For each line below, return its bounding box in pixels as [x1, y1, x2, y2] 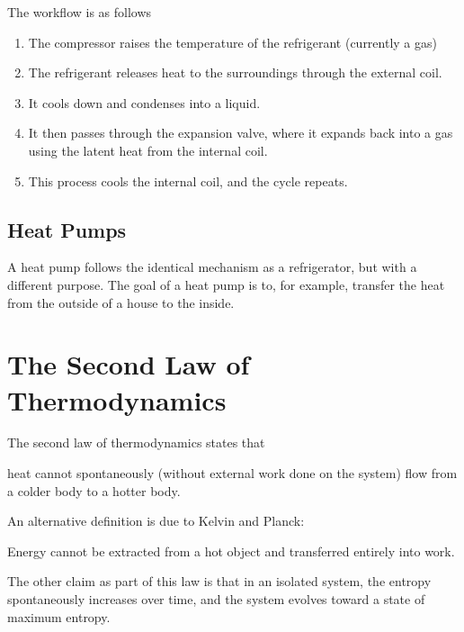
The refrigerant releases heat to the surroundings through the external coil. [28, 63, 442, 82]
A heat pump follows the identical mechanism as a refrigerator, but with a [7, 257, 417, 276]
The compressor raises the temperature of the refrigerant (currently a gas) [28, 32, 437, 51]
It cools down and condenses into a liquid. [28, 93, 261, 112]
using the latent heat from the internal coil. [28, 140, 268, 159]
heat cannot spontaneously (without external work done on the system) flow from [7, 464, 458, 483]
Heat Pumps [7, 215, 127, 243]
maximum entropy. [7, 607, 111, 626]
